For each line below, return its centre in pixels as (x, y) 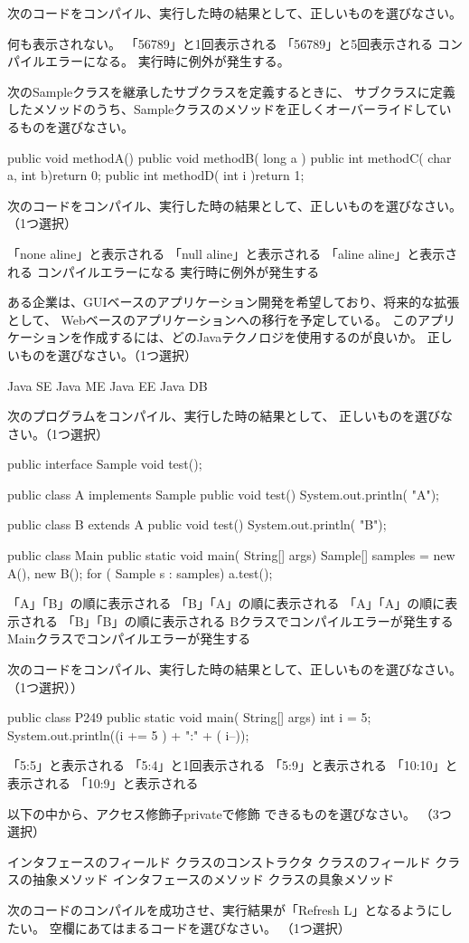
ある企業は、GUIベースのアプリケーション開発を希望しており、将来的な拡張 (234, 302)
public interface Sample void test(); (105, 464)
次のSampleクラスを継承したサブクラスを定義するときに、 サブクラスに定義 (231, 91)
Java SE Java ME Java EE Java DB (108, 385)
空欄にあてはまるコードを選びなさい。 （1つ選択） (200, 927)
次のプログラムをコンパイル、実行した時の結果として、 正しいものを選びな (230, 416)
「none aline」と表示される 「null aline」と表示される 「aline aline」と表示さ (233, 253)
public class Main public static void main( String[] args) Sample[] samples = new (231, 555)
